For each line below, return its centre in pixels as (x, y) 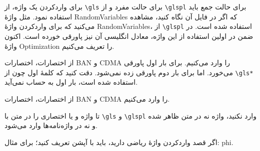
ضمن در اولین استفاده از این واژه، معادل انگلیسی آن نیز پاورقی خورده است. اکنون (129, 36)
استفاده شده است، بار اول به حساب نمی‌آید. (71, 82)
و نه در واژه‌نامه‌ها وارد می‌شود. (51, 125)
